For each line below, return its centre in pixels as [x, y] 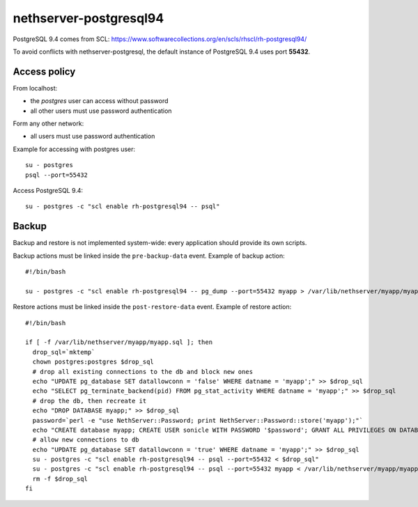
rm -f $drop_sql [60, 478]
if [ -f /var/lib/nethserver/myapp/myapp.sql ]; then [119, 342]
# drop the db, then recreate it [90, 401]
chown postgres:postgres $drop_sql [93, 362]
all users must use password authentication [93, 136]
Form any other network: [48, 124]
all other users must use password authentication [101, 111]
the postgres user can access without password [99, 101]
